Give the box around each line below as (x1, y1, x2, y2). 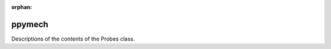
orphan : (11, 4, 32, 10)
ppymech (11, 19, 48, 30)
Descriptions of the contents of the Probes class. (11, 35, 135, 42)
